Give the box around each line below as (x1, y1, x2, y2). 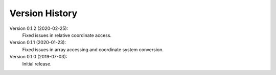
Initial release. (22, 61, 52, 67)
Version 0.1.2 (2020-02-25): (9, 25, 68, 31)
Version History (9, 8, 78, 19)
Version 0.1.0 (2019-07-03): (9, 54, 67, 60)
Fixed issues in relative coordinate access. (22, 32, 112, 38)
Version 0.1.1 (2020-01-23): (9, 40, 66, 46)
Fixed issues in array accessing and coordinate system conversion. (22, 46, 164, 53)
